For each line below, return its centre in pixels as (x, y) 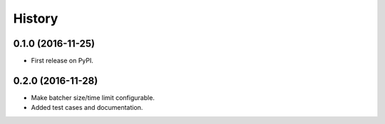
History (36, 18)
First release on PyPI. (62, 61)
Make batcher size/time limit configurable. (93, 97)
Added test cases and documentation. (87, 108)
